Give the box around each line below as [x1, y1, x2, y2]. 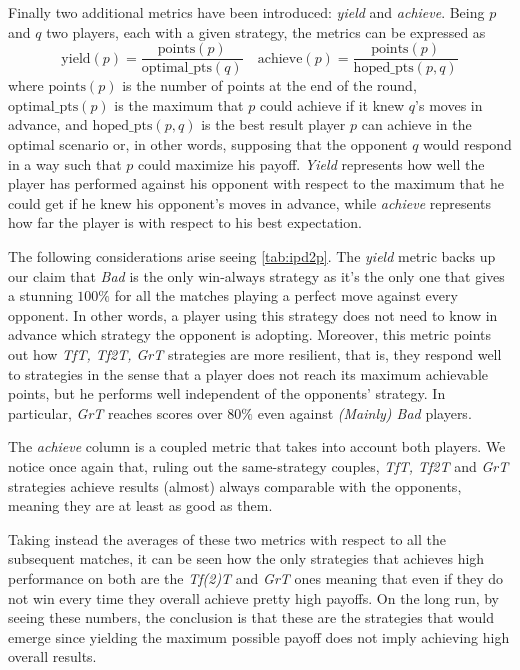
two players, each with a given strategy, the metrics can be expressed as [46, 21, 486, 42]
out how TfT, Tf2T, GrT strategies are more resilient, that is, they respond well [8, 343, 502, 364]
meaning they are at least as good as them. [8, 495, 273, 516]
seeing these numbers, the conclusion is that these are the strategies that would [8, 607, 495, 628]
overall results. [8, 646, 97, 667]
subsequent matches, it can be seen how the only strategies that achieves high [8, 548, 485, 569]
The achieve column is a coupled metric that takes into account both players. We [8, 436, 506, 457]
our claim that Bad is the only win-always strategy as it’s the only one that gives [8, 265, 505, 286]
